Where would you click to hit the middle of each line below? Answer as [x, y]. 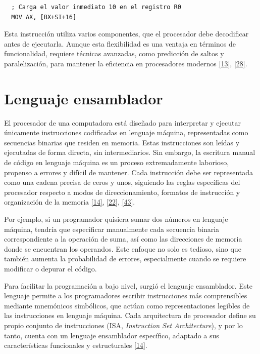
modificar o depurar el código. [50, 268]
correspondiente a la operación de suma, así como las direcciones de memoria [123, 239]
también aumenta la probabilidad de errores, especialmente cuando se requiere [125, 259]
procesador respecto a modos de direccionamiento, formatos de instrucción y [122, 192]
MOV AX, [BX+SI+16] [44, 17]
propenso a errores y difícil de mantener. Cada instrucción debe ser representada [129, 172]
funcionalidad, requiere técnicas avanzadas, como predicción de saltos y [114, 53]
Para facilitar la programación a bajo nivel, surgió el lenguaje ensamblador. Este [128, 285]
